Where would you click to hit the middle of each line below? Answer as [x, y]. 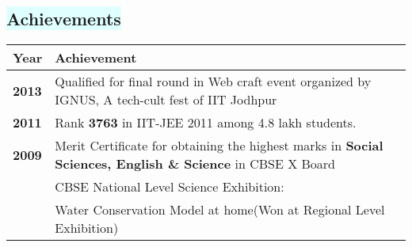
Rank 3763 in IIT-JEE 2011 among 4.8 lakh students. [206, 123]
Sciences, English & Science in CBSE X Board [195, 164]
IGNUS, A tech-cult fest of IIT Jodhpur [166, 100]
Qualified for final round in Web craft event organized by [213, 82]
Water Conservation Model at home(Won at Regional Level [220, 210]
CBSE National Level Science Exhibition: [170, 187]
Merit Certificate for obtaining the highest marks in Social [219, 146]
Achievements [64, 19]
